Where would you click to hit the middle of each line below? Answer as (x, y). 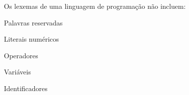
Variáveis (17, 72)
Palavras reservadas (33, 22)
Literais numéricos (32, 39)
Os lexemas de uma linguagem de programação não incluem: (95, 6)
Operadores (21, 55)
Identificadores (26, 88)
